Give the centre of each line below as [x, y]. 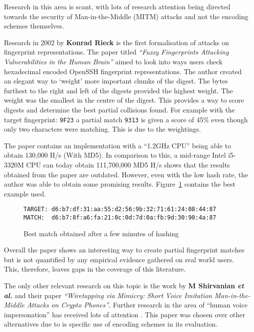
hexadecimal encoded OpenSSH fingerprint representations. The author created [123, 71]
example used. [25, 193]
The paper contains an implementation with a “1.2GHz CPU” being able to [117, 145]
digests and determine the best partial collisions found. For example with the [119, 109]
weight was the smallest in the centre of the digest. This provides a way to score [124, 100]
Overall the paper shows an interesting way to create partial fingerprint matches [124, 250]
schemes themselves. [34, 26]
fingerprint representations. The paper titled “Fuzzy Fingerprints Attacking [116, 52]
